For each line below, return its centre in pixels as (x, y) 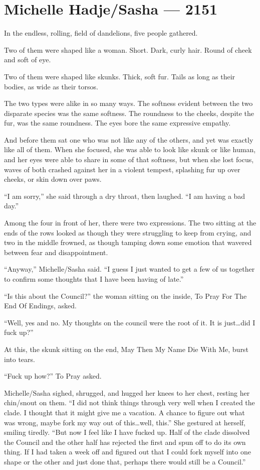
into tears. (20, 359)
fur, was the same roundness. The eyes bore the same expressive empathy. (117, 123)
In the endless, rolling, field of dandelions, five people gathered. (101, 33)
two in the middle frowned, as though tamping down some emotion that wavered (128, 242)
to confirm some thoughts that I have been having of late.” (94, 279)
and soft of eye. (28, 60)
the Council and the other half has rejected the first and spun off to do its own (125, 442)
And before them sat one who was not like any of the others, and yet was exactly (129, 139)
